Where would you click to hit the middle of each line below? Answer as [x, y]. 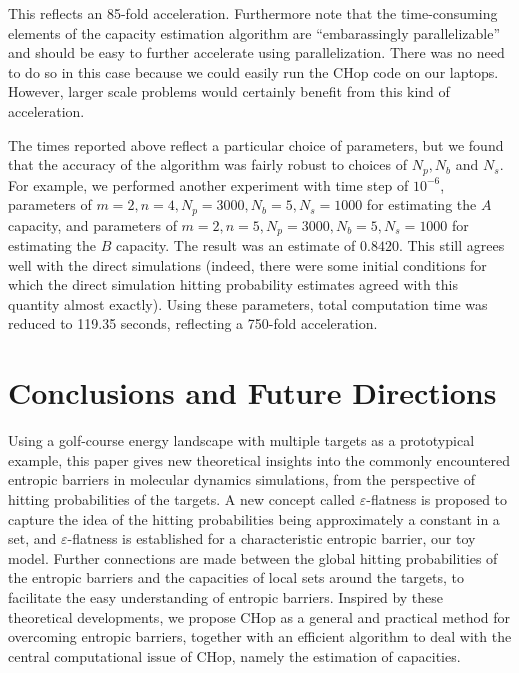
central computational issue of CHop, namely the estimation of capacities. [234, 655]
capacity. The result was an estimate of [235, 245]
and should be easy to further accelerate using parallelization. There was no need [256, 52]
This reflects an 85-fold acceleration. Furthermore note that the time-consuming [253, 13]
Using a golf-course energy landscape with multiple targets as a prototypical [241, 440]
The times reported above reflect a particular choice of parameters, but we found [256, 144]
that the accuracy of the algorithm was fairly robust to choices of [207, 164]
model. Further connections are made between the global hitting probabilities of [253, 557]
